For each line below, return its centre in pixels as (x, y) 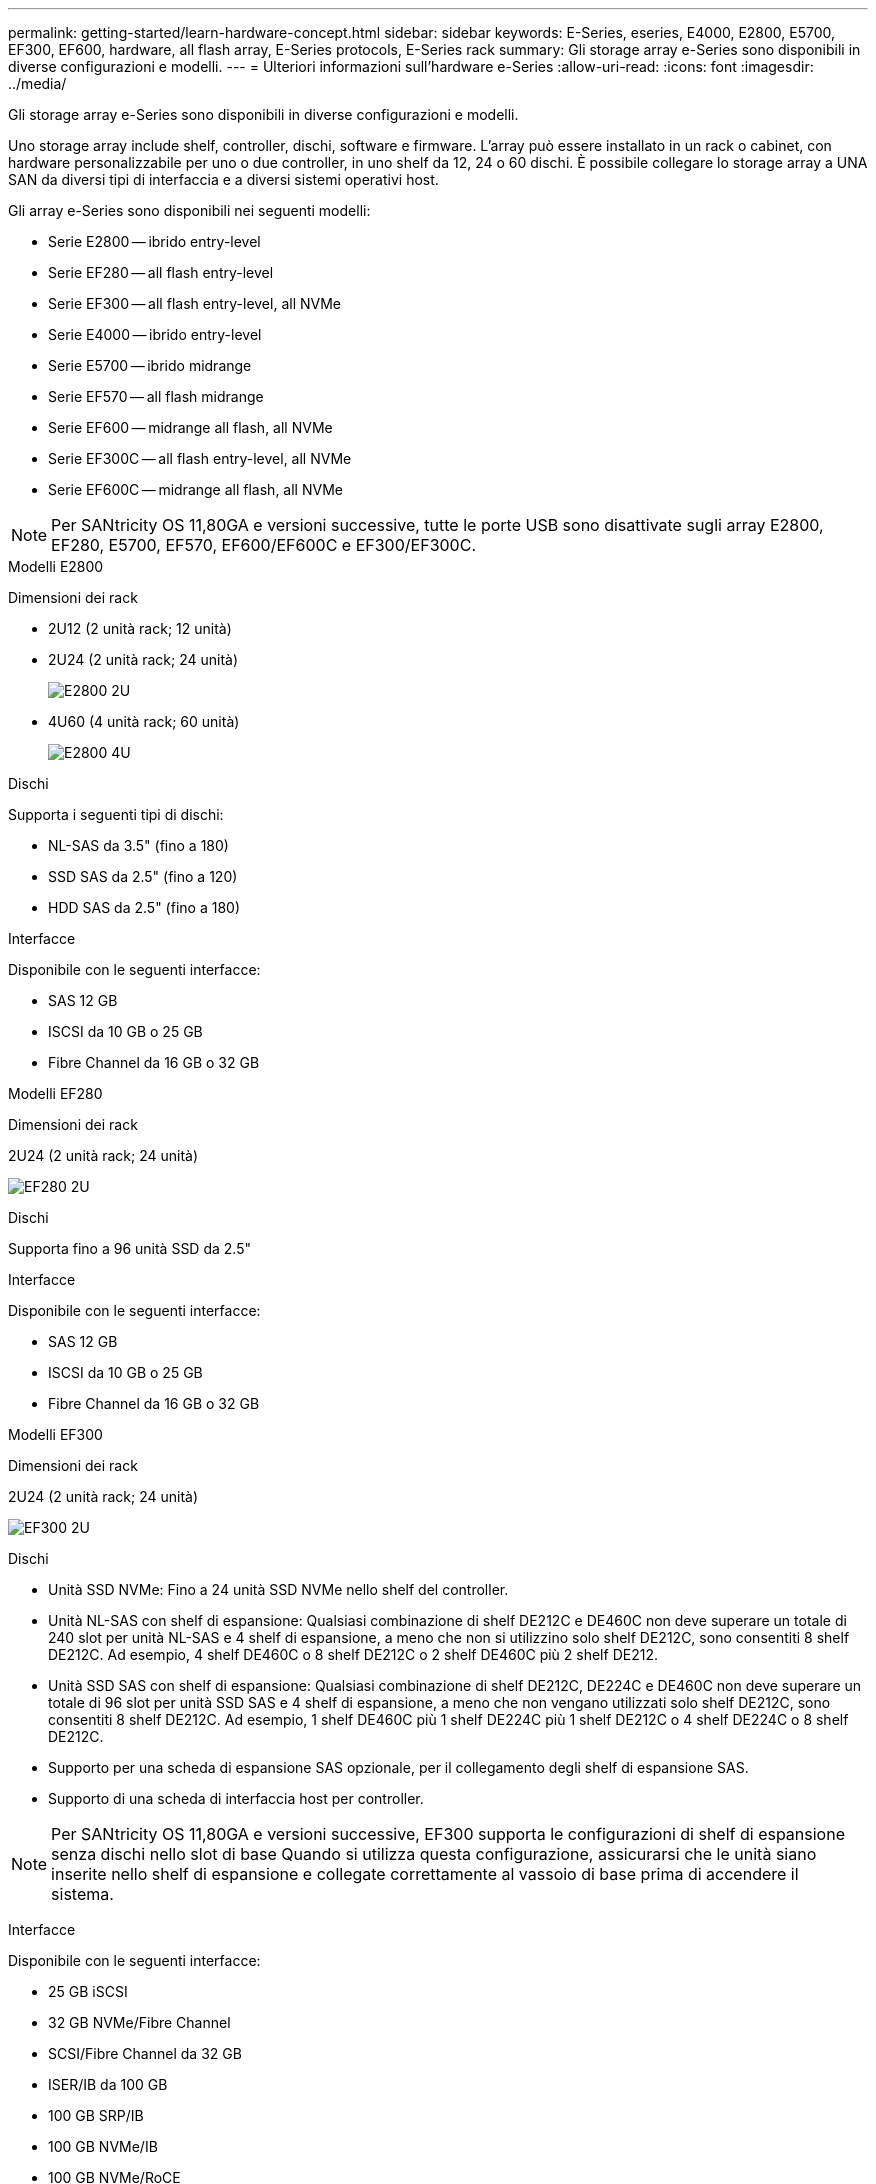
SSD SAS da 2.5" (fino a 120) (143, 876)
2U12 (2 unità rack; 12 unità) (140, 628)
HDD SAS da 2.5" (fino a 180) (144, 907)
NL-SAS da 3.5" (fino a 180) (138, 845)
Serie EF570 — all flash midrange (156, 396)
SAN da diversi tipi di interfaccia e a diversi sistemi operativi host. (223, 179)
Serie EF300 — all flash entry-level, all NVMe (194, 303)
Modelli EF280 (55, 1093)
